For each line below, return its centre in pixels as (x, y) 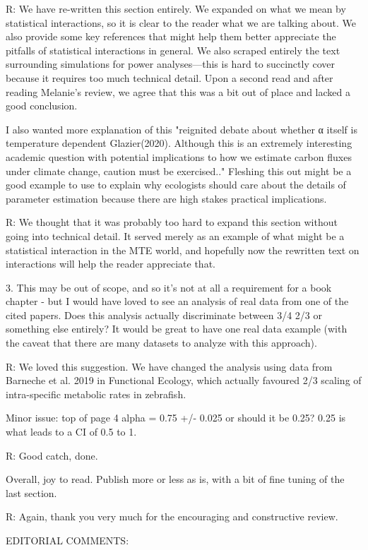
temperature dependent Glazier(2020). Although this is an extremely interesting (179, 143)
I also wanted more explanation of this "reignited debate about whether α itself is (182, 129)
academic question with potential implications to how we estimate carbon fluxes (179, 156)
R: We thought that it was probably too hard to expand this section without (172, 222)
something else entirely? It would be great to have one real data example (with (177, 329)
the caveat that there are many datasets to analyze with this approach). (161, 343)
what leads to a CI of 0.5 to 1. (71, 432)
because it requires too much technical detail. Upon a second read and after (170, 77)
